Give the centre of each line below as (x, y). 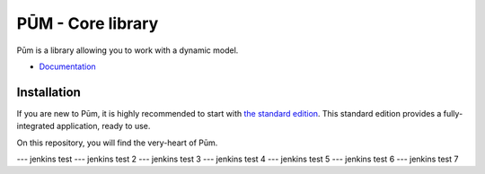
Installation (48, 92)
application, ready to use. (104, 126)
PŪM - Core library (88, 23)
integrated (36, 126)
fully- (453, 113)
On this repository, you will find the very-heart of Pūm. (117, 143)
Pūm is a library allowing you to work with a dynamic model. (128, 50)
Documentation (67, 66)
